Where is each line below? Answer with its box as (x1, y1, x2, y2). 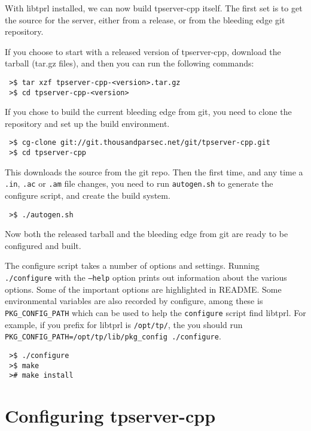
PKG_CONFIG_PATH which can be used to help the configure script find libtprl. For (5, 306, 306, 318)
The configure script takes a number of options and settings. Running (5, 259, 260, 272)
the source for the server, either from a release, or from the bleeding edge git (5, 13, 285, 26)
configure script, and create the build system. (5, 189, 170, 202)
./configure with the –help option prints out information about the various (5, 271, 287, 284)
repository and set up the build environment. (5, 117, 170, 129)
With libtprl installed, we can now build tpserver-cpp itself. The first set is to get (5, 2, 303, 14)
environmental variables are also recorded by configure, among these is (5, 295, 263, 307)
